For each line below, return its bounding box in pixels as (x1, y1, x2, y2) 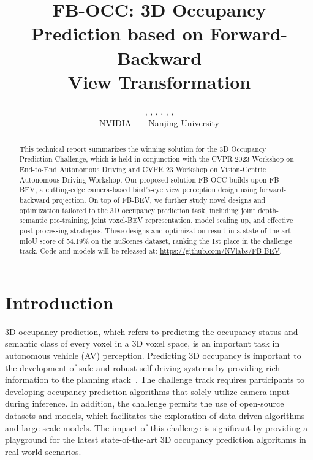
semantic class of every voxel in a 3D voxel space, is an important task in (5, 337, 280, 350)
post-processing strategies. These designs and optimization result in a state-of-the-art (19, 225, 291, 235)
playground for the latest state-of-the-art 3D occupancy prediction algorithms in (5, 433, 306, 446)
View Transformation (67, 69, 251, 94)
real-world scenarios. (5, 445, 81, 458)
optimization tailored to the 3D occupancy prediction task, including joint (19, 205, 256, 215)
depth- (258, 205, 279, 215)
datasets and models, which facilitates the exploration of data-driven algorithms (5, 409, 305, 421)
